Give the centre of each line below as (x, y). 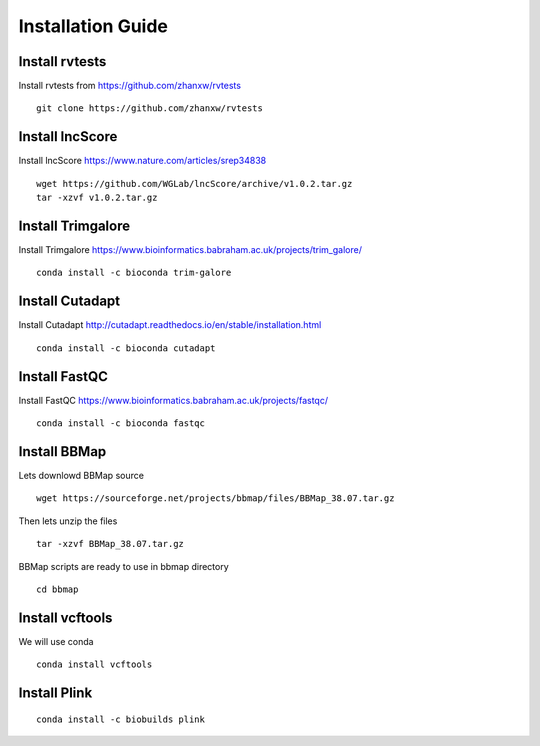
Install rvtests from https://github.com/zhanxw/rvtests (130, 86)
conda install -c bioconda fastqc (120, 423)
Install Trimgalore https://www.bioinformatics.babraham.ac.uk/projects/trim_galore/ (190, 250)
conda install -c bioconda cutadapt (126, 348)
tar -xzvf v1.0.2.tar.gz (97, 198)
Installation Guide (93, 26)
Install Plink (55, 693)
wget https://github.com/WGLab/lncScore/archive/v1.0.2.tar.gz (194, 183)
